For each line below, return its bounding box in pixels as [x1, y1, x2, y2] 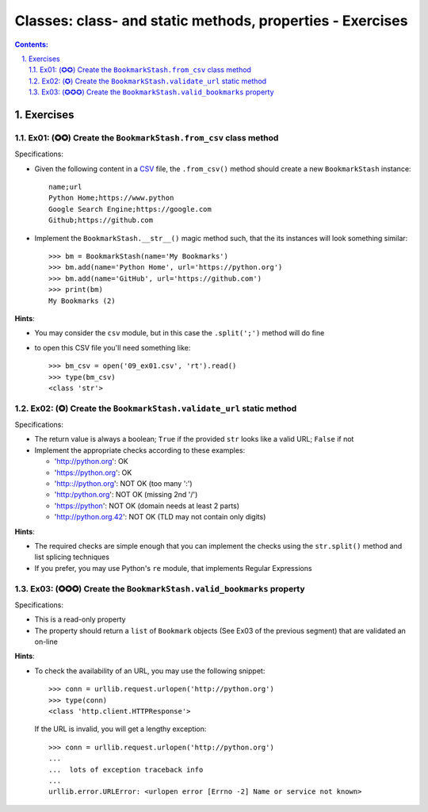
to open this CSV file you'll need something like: [34, 343, 191, 352]
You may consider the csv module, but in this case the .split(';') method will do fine [34, 328, 325, 338]
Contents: [14, 40, 49, 49]
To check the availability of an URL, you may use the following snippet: [34, 666, 266, 676]
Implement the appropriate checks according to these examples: [34, 445, 246, 455]
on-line [34, 637, 59, 646]
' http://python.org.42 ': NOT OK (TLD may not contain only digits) [54, 512, 266, 522]
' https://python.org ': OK [54, 468, 132, 477]
